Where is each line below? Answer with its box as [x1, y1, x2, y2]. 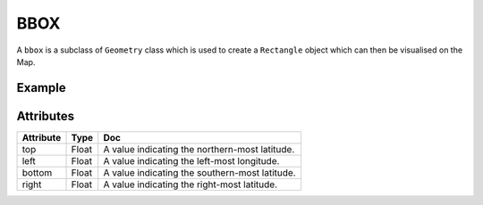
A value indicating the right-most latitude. [103, 178, 277, 191]
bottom [21, 166, 53, 178]
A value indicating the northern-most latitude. [103, 143, 295, 155]
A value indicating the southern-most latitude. [103, 166, 296, 178]
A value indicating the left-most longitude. [103, 154, 280, 167]
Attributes [16, 108, 75, 124]
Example [16, 80, 66, 95]
